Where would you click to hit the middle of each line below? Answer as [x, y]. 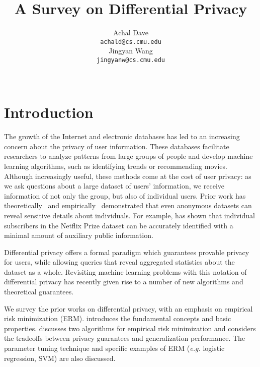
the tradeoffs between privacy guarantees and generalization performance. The [125, 338]
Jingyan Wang [131, 51]
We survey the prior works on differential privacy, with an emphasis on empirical [128, 308]
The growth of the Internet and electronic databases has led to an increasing [122, 136]
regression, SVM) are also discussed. [60, 358]
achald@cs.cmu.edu [131, 42]
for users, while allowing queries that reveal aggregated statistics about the [119, 262]
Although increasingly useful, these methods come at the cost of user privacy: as [128, 176]
